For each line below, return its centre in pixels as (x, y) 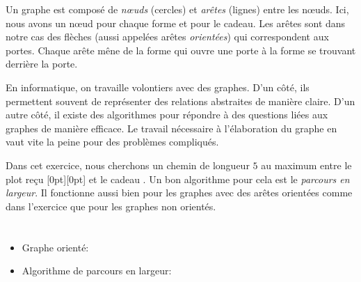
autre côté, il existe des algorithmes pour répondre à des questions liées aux (167, 115)
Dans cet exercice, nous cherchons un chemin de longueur (128, 165)
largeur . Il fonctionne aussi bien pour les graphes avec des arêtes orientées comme (179, 193)
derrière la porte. (42, 64)
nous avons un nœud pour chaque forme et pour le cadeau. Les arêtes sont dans (176, 23)
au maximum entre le (306, 165)
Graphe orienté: (55, 247)
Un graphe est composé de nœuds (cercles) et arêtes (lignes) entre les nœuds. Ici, (177, 9)
